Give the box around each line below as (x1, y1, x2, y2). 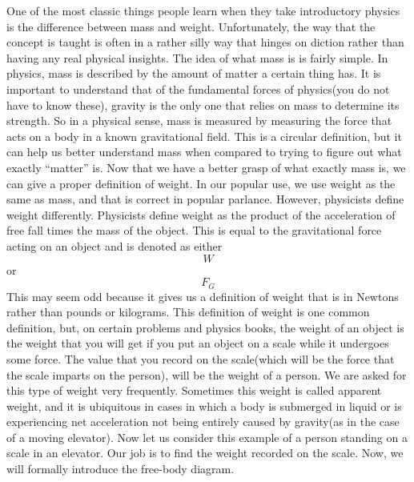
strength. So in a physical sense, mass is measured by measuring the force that (6, 112, 392, 129)
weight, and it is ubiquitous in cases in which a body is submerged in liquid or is (6, 397, 402, 414)
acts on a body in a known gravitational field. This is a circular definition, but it (6, 127, 402, 144)
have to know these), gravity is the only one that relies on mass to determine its (6, 96, 400, 113)
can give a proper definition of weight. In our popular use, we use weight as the (6, 175, 396, 191)
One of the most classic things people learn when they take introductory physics (6, 2, 400, 18)
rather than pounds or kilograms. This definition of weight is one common (6, 303, 370, 320)
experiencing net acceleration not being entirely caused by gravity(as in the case (6, 413, 400, 430)
